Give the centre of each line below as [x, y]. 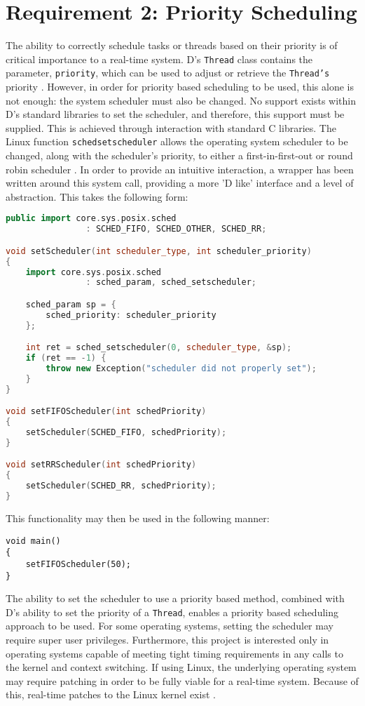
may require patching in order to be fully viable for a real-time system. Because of [182, 680]
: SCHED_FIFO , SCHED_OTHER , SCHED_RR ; [176, 229]
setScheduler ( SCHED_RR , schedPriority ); [121, 486]
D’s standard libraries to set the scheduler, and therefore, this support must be [175, 114]
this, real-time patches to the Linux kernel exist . [111, 694]
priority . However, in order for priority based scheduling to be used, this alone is [180, 87]
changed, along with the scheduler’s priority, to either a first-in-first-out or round [179, 155]
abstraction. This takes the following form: [97, 196]
